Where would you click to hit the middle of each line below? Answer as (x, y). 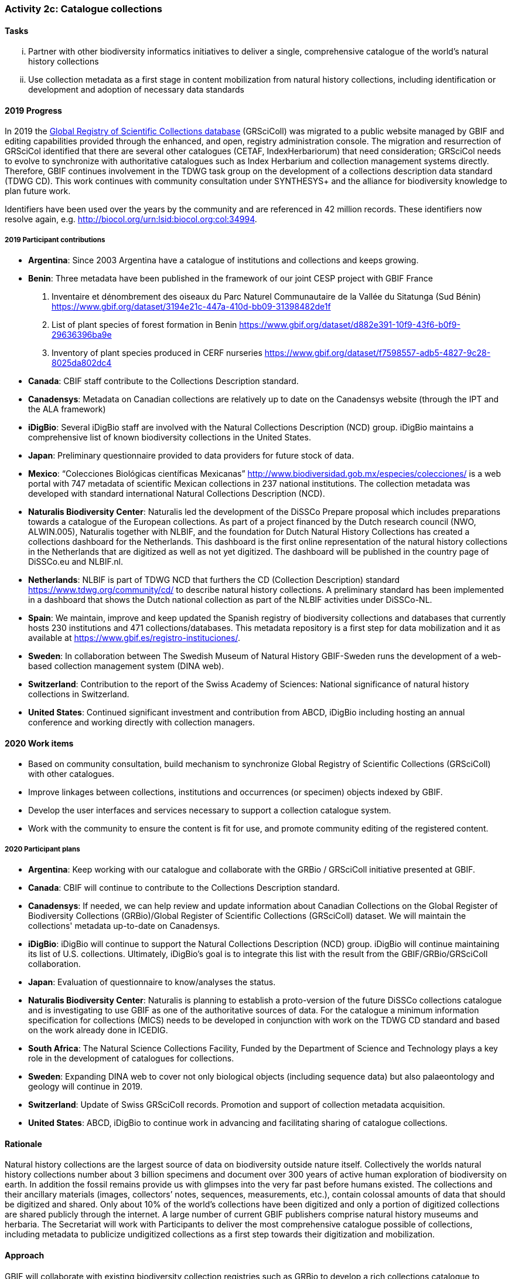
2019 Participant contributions (55, 240)
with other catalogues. (71, 774)
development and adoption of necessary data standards (136, 90)
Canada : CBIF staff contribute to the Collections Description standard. (163, 381)
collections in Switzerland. (79, 694)
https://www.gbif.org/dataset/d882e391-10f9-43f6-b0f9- (350, 325)
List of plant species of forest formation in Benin (144, 325)
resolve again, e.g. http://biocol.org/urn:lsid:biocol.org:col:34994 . (131, 219)
